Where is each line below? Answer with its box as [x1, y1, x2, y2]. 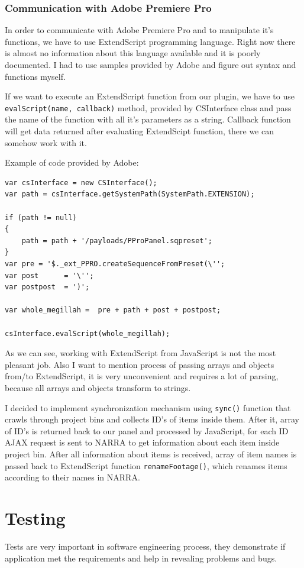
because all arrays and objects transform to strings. [5, 381, 191, 393]
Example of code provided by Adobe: [5, 156, 139, 169]
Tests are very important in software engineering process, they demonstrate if [5, 540, 286, 552]
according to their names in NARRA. [5, 471, 140, 483]
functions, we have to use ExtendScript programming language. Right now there [5, 35, 296, 47]
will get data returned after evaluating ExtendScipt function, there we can [5, 125, 274, 137]
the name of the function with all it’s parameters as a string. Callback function [5, 113, 291, 125]
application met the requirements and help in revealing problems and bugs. [5, 551, 277, 564]
